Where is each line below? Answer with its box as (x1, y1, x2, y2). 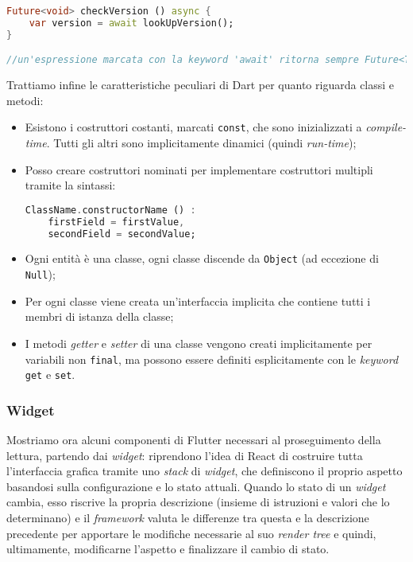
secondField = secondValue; (48, 228, 196, 240)
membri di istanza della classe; (25, 308, 174, 325)
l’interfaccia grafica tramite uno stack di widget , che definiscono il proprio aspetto (6, 462, 403, 479)
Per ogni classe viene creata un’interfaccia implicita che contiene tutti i (25, 292, 371, 309)
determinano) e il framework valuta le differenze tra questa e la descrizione (6, 509, 369, 525)
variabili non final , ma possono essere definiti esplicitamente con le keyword (25, 350, 399, 367)
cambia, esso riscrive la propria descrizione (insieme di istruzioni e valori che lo (6, 494, 390, 510)
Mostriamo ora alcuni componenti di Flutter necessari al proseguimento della (6, 431, 381, 448)
